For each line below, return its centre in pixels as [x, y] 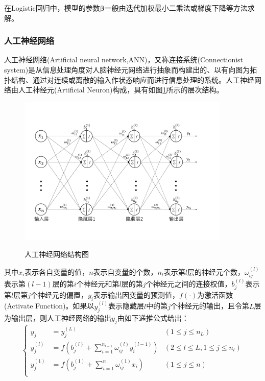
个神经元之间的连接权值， [189, 284]
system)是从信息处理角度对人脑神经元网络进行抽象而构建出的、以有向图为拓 [131, 69]
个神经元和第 [98, 284]
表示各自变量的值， [57, 271]
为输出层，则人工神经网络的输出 [58, 317]
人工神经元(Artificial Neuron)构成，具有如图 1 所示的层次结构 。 [121, 90]
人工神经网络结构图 [57, 254]
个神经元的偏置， [59, 295]
